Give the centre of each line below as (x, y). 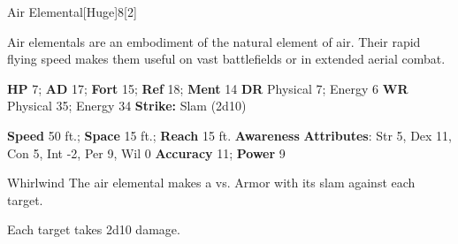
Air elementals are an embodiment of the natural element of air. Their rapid (214, 41)
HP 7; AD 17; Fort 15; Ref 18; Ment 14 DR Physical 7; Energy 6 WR (208, 88)
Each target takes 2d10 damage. (94, 229)
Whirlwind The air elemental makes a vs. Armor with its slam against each (211, 183)
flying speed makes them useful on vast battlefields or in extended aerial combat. (226, 59)
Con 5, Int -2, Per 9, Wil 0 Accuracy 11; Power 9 (146, 152)
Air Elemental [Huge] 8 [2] (72, 11)
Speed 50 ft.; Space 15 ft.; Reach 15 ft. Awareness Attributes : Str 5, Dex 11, (230, 135)
